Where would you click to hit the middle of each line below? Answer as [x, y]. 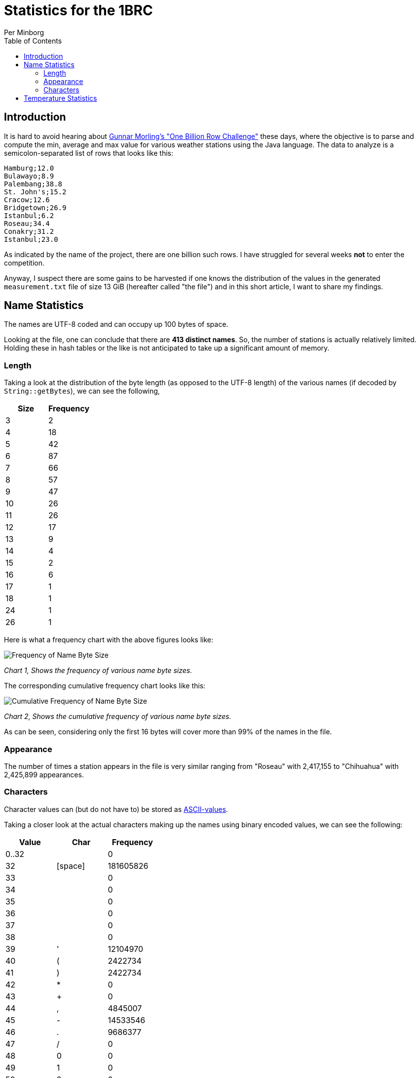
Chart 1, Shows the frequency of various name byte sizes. [98, 671]
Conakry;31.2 [29, 231]
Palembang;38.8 [33, 184]
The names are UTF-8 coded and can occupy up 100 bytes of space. [116, 324]
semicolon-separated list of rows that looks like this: [89, 153]
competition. [24, 263]
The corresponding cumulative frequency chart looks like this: [105, 686]
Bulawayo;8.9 [29, 176]
